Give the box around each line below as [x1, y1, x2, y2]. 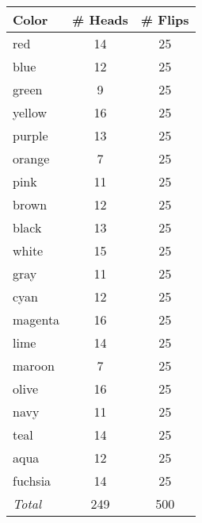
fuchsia [13, 471, 51, 490]
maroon [13, 356, 55, 375]
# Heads [72, 10, 128, 29]
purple [13, 126, 48, 144]
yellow [13, 103, 48, 121]
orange [13, 149, 50, 167]
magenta [13, 310, 60, 329]
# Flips [140, 10, 189, 29]
